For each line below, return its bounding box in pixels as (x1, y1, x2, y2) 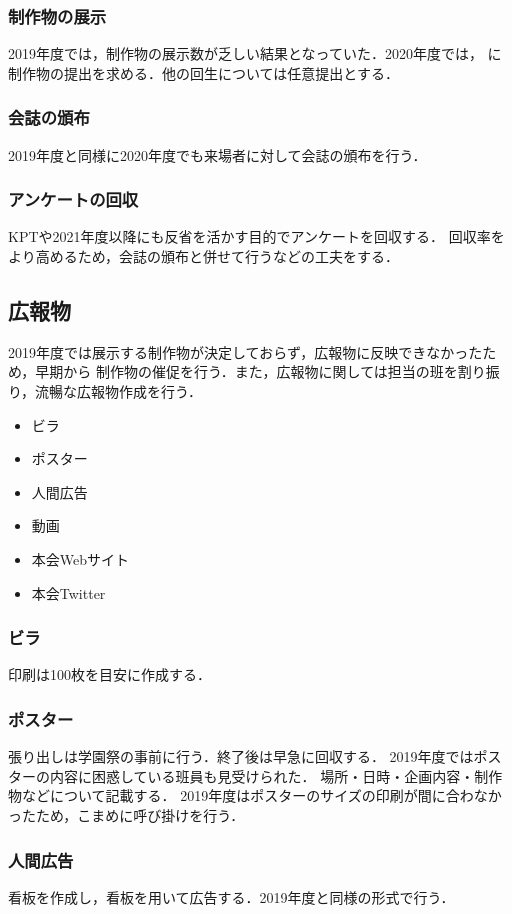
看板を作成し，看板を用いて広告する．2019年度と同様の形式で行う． (8, 886, 455, 907)
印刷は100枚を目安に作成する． (8, 664, 211, 685)
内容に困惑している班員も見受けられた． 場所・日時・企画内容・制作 (49, 765, 503, 786)
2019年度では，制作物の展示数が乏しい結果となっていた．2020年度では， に (8, 43, 502, 64)
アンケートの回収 (8, 187, 139, 212)
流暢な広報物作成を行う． (35, 381, 202, 402)
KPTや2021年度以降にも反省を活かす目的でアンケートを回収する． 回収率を (8, 226, 505, 247)
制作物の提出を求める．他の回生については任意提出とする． (8, 62, 399, 83)
